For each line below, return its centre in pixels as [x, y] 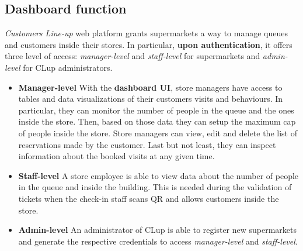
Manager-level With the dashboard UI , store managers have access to [150, 87]
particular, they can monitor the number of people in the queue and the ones [156, 110]
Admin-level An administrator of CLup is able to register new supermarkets [158, 230]
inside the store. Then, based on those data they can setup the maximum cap [157, 121]
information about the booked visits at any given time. [116, 156]
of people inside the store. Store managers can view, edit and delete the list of [158, 133]
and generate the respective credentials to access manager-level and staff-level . [158, 241]
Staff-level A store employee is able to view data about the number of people [159, 175]
